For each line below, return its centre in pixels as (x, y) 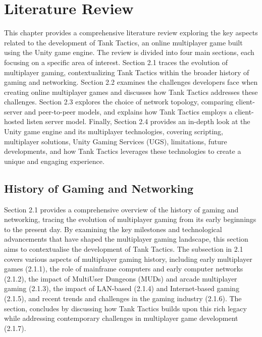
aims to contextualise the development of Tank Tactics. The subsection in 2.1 (124, 249)
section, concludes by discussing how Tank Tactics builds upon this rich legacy (125, 308)
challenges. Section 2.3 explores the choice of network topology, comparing (119, 102)
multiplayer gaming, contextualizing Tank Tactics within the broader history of (127, 72)
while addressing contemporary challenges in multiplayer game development (121, 318)
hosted (14, 121)
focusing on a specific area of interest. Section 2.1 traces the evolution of (116, 62)
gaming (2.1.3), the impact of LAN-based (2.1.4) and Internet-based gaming (122, 288)
